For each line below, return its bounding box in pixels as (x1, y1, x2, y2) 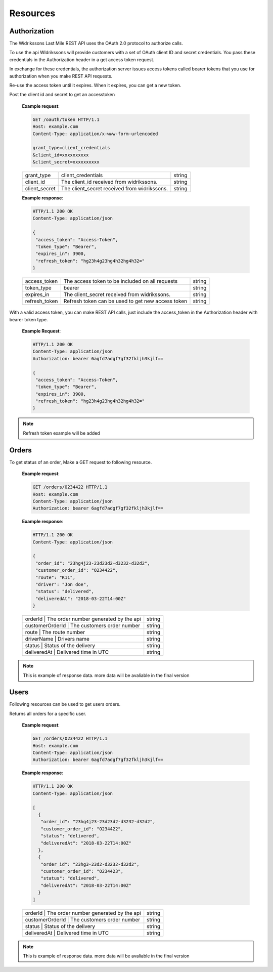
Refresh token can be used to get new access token (63, 298, 187, 305)
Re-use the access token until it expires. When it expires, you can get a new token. (9, 82, 181, 89)
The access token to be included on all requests (63, 278, 178, 285)
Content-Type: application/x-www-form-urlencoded (32, 131, 158, 137)
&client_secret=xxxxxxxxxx (32, 159, 100, 165)
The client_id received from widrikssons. (61, 179, 158, 186)
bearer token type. (9, 316, 48, 322)
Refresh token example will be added (23, 430, 101, 436)
